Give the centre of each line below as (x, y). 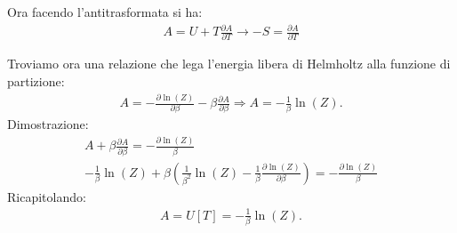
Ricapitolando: (47, 196)
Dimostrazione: (48, 124)
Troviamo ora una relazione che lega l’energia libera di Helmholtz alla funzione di (229, 64)
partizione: (36, 81)
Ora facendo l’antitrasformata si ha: (105, 12)
